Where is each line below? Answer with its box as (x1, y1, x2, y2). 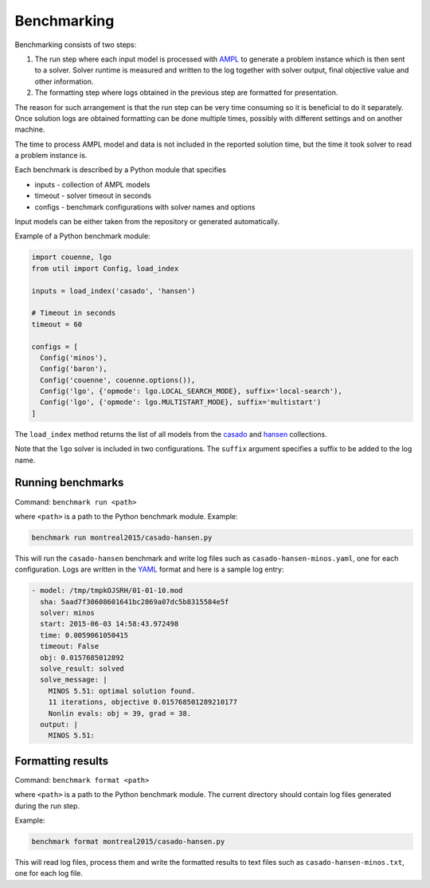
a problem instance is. (14, 151, 88, 160)
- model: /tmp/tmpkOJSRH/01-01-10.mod (31, 586, 183, 595)
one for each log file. (14, 869, 83, 878)
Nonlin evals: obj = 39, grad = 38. (48, 709, 191, 717)
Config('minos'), (40, 353, 107, 362)
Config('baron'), (40, 364, 107, 374)
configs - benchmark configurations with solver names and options (34, 202, 256, 211)
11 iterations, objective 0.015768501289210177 (48, 697, 238, 707)
